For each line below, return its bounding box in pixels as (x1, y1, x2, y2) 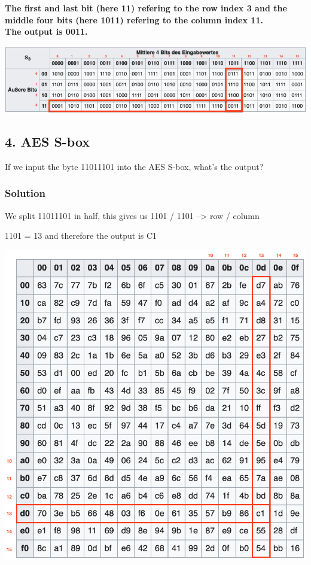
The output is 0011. (5, 25, 88, 38)
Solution (5, 186, 45, 201)
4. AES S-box (5, 132, 90, 150)
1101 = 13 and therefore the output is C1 (5, 229, 157, 242)
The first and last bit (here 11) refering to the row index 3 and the (5, 2, 287, 14)
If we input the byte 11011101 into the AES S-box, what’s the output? (5, 160, 264, 172)
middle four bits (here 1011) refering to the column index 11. (5, 13, 263, 26)
